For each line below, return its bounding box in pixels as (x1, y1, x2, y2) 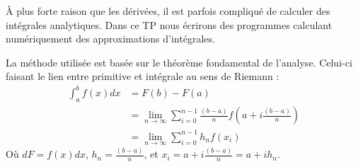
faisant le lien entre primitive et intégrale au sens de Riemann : (6, 69, 279, 83)
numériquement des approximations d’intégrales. (6, 31, 215, 46)
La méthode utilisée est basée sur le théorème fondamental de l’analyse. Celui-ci (6, 54, 352, 69)
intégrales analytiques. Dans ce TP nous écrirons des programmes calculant (6, 17, 333, 32)
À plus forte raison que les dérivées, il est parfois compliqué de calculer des (6, 4, 330, 18)
